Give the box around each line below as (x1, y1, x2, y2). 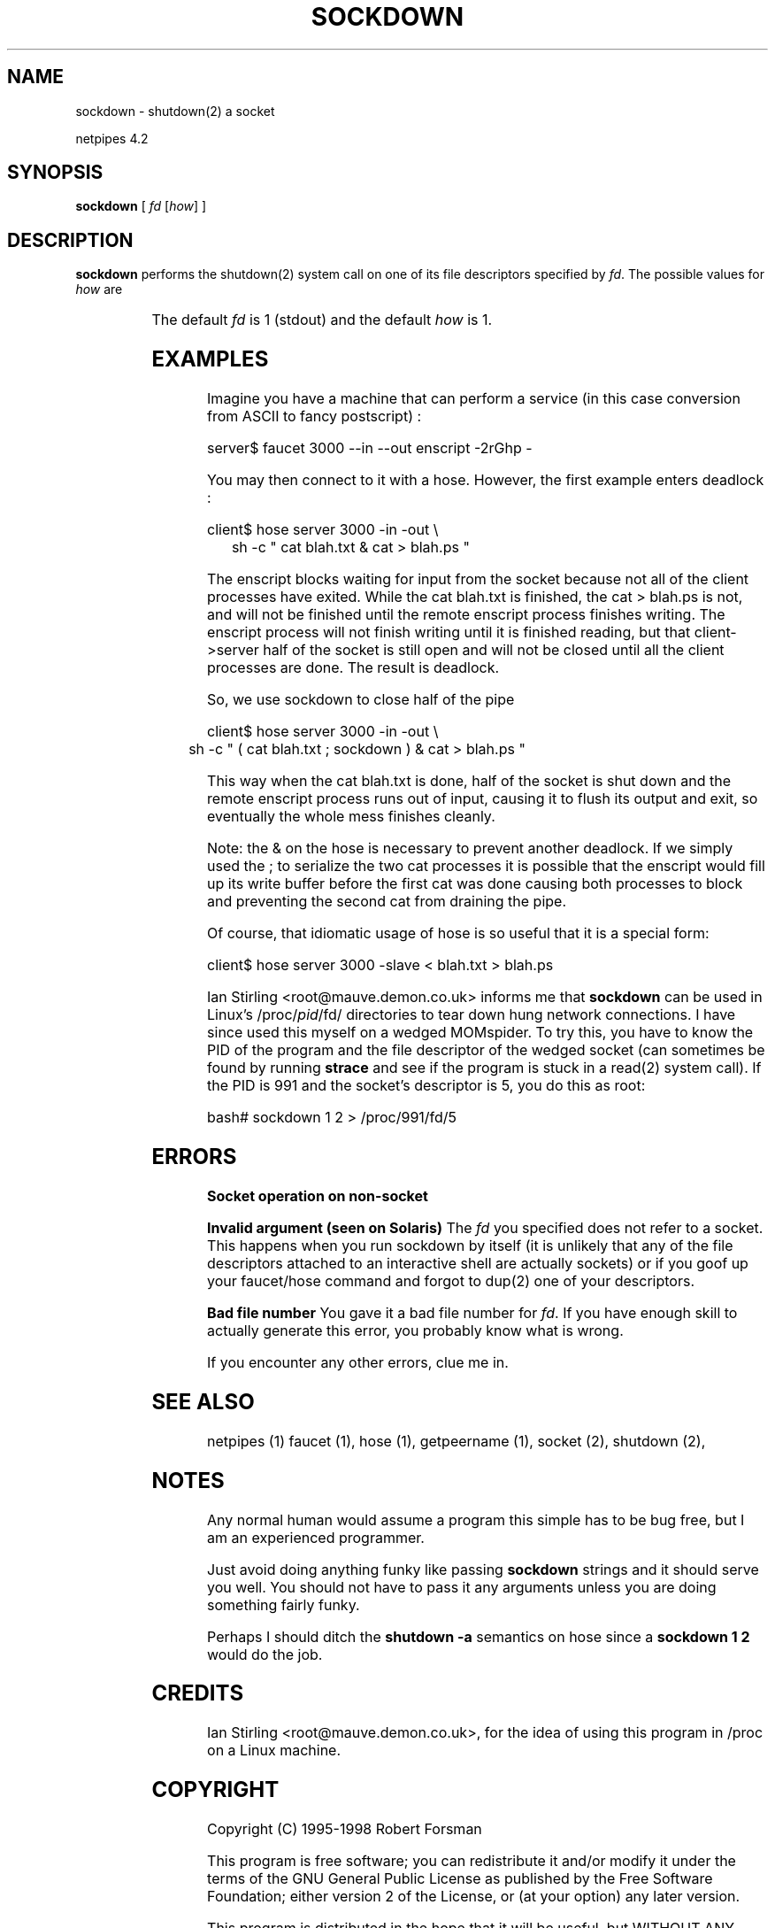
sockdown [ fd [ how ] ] (75, 198, 207, 214)
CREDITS (151, 1680, 244, 1707)
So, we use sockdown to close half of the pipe (207, 690, 515, 709)
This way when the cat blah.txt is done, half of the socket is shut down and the (207, 772, 731, 790)
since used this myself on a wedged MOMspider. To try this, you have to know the (207, 1023, 754, 1042)
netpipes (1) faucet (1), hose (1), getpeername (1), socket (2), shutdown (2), (207, 1431, 706, 1450)
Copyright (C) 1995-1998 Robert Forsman (207, 1820, 482, 1839)
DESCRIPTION (7, 228, 134, 251)
